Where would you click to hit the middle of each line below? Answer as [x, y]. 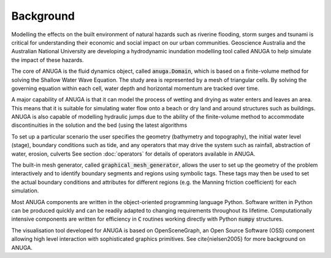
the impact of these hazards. [48, 60]
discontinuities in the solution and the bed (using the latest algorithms [99, 125]
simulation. [25, 191]
